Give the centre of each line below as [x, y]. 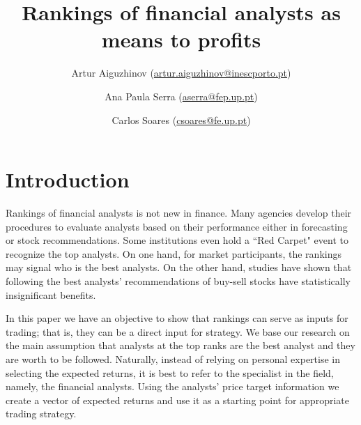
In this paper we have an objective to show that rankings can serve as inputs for [177, 318]
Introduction [68, 179]
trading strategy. [41, 414]
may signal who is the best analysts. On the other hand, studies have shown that [179, 267]
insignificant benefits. [51, 294]
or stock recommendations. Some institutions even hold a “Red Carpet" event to [177, 240]
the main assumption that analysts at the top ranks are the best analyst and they [180, 345]
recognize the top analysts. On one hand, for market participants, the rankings [174, 253]
